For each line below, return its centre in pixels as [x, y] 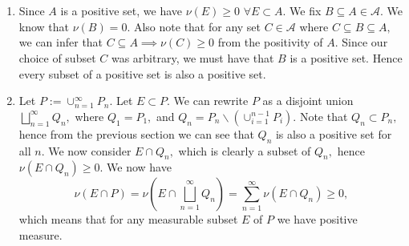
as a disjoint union [308, 101]
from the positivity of [270, 42]
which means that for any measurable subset [128, 219]
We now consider [90, 150]
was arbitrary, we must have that [192, 57]
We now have [139, 167]
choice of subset [57, 57]
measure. [40, 234]
